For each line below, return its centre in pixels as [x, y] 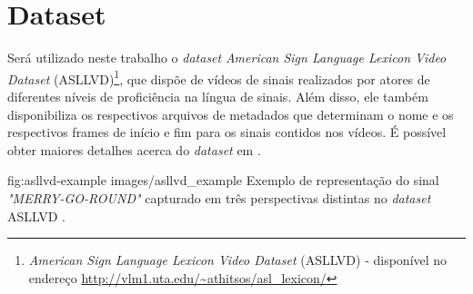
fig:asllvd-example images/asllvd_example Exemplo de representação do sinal [223, 180]
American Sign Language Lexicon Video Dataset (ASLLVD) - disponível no [238, 260]
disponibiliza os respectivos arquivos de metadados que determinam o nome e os [231, 114]
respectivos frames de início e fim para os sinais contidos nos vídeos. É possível [227, 132]
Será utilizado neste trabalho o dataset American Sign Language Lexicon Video [227, 58]
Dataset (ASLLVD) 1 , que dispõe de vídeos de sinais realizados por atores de [219, 77]
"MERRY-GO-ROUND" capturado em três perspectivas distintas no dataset [219, 197]
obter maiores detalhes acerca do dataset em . [134, 149]
